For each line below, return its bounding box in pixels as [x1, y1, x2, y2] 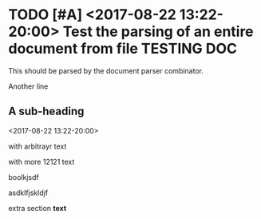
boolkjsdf [8, 172, 39, 181]
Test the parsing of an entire [62, 22, 254, 41]
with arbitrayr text [8, 141, 67, 151]
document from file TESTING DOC [8, 40, 238, 58]
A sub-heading [8, 105, 85, 118]
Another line [8, 82, 49, 91]
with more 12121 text [8, 157, 75, 166]
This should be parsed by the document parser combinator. [8, 66, 204, 75]
